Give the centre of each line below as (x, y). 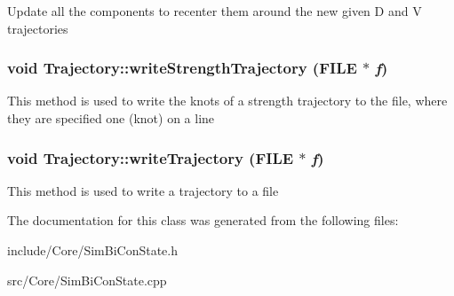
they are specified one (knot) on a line (111, 118)
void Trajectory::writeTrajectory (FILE (151, 157)
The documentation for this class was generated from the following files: (203, 220)
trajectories (38, 28)
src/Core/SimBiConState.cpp (87, 280)
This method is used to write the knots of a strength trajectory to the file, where (227, 101)
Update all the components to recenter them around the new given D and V (215, 11)
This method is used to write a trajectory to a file (143, 190)
